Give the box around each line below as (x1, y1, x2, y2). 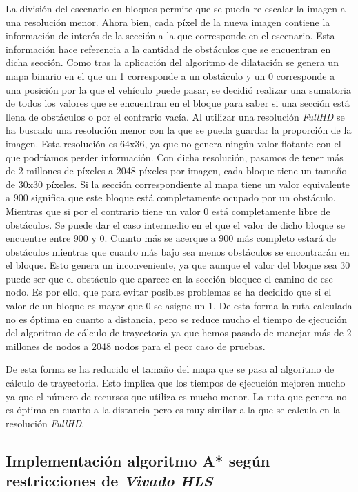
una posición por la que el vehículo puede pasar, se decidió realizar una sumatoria (6, 82, 352, 96)
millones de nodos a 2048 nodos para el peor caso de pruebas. (6, 338, 266, 353)
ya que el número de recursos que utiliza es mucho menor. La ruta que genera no (6, 389, 347, 403)
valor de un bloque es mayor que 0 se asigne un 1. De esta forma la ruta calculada (6, 298, 352, 313)
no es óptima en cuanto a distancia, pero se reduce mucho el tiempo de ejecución (6, 311, 347, 326)
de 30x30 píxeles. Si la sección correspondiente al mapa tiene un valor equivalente (6, 176, 350, 191)
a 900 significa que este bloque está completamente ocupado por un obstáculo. (6, 190, 336, 205)
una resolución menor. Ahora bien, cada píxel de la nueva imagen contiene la (6, 14, 330, 29)
